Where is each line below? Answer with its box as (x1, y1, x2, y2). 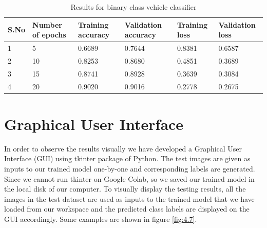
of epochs (32, 29, 66, 40)
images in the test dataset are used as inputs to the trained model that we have (4, 193, 255, 204)
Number (32, 19, 62, 30)
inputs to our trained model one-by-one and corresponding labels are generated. (4, 163, 255, 174)
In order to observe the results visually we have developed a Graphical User (4, 143, 242, 154)
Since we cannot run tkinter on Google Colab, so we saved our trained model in (4, 173, 255, 184)
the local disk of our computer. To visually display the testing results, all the (4, 183, 246, 194)
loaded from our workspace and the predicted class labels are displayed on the (4, 203, 250, 214)
